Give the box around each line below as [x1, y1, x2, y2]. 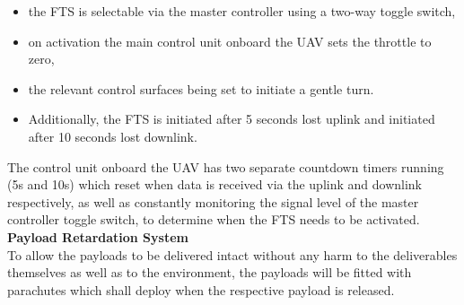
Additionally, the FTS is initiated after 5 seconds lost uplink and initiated [28, 109, 435, 128]
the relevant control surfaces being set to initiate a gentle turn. [28, 79, 374, 98]
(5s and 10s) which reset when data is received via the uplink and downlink [7, 175, 422, 194]
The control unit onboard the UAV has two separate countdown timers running [7, 157, 444, 176]
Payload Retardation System [7, 227, 188, 246]
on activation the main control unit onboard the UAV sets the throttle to [28, 31, 432, 50]
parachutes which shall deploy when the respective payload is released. [7, 280, 395, 299]
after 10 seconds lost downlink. [28, 126, 197, 145]
